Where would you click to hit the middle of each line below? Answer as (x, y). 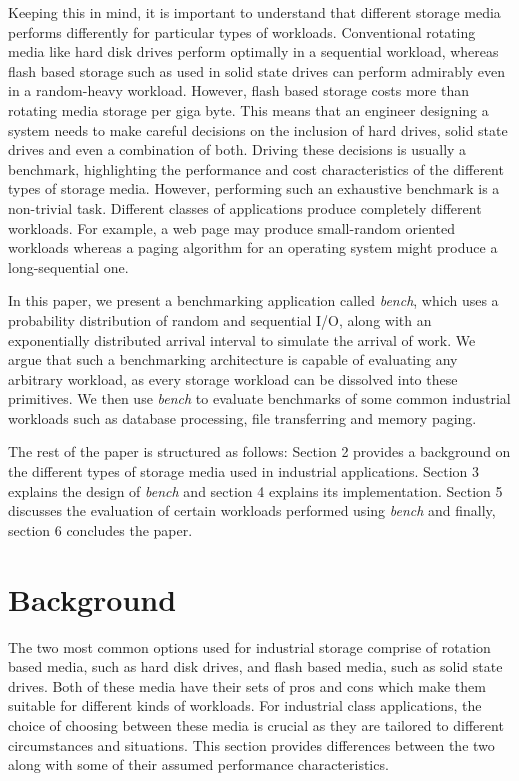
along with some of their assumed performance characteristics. (198, 764)
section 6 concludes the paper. (100, 529)
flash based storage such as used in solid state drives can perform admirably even (257, 70)
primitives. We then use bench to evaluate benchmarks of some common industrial (259, 398)
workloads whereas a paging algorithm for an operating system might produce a (253, 247)
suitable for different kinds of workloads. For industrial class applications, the (245, 705)
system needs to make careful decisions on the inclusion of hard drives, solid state (258, 129)
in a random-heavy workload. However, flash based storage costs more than (238, 90)
